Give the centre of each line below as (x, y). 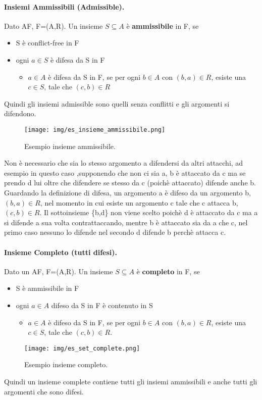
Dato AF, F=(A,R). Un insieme (54, 26)
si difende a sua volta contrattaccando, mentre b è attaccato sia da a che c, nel (126, 222)
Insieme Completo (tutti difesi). (61, 252)
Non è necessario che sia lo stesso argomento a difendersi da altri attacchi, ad (124, 163)
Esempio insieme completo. (66, 364)
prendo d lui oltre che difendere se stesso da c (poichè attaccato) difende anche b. (130, 183)
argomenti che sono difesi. (44, 391)
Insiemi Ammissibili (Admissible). (64, 6)
